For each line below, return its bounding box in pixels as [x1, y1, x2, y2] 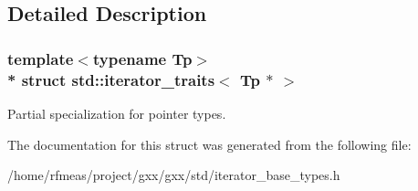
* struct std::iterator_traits [7, 68, 215, 90]
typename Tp [92, 47, 193, 69]
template [7, 47, 74, 69]
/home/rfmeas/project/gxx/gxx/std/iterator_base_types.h [7, 165, 340, 185]
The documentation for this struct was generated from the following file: [7, 134, 412, 154]
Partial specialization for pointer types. [7, 103, 226, 122]
